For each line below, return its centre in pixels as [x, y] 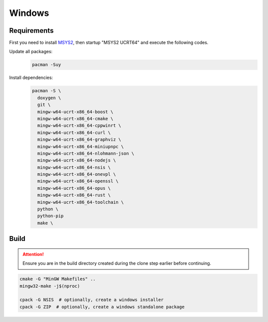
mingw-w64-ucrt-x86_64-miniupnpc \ [81, 146]
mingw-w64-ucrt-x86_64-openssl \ [78, 181]
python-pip [51, 216]
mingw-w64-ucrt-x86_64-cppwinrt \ [79, 126]
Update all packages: [31, 52]
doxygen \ [49, 98]
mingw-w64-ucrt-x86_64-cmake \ [75, 119]
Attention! [33, 254]
